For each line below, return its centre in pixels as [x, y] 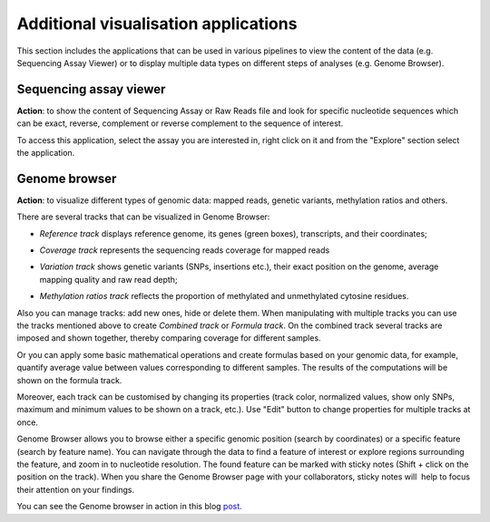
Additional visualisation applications [157, 24]
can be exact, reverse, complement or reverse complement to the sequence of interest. [180, 123]
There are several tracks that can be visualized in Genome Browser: [143, 217]
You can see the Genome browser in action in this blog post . [129, 507]
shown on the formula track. [69, 380]
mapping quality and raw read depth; [108, 279]
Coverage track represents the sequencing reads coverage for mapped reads [185, 250]
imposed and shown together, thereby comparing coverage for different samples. [169, 338]
